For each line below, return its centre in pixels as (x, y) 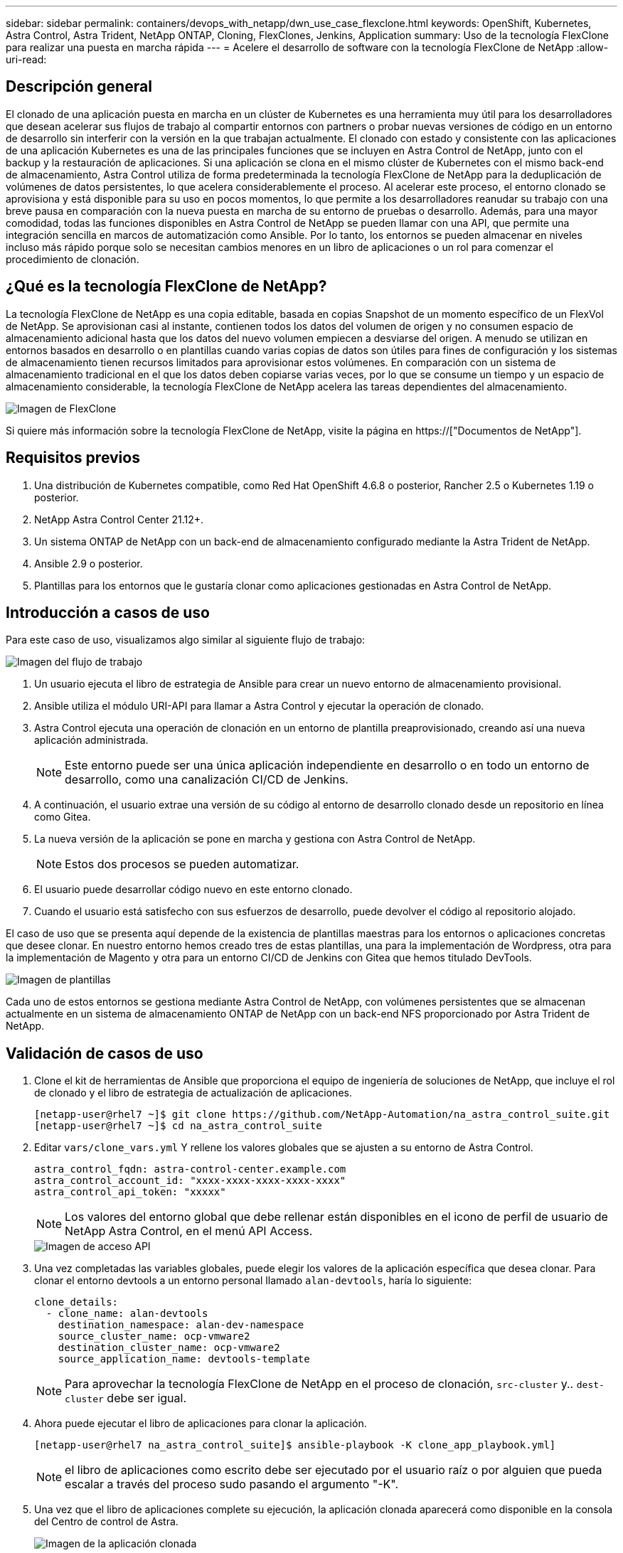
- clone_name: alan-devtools (127, 1314)
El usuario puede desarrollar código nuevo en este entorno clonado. (193, 890)
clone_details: (76, 1302)
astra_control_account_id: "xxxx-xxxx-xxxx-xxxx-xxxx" (190, 1181)
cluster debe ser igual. (126, 1398)
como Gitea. (63, 817)
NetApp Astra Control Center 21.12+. (119, 519)
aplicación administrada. (91, 740)
